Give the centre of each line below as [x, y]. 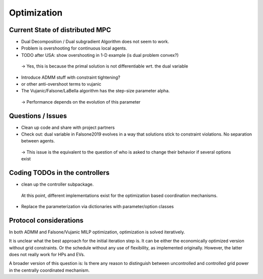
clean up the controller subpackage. [57, 184]
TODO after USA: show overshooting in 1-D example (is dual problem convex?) [100, 55]
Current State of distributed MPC [60, 30]
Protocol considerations [46, 220]
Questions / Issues [38, 116]
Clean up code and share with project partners [68, 127]
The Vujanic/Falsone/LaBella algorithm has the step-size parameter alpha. [95, 91]
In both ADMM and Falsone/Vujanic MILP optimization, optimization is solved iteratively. [97, 232]
